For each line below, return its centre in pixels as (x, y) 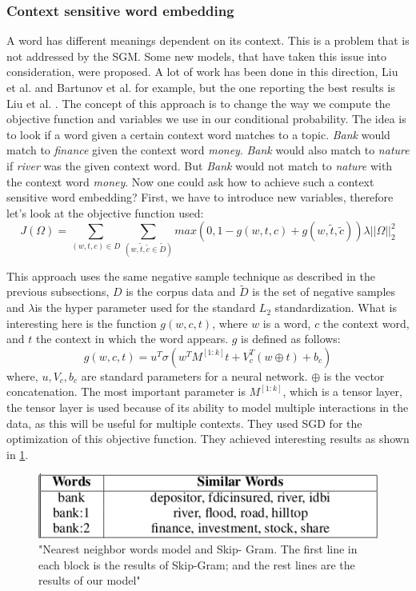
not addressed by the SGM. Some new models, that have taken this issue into (197, 56)
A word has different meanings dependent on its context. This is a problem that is (208, 40)
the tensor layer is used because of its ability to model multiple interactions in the (208, 407)
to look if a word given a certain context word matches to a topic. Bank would (198, 134)
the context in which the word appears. (132, 339)
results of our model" (90, 580)
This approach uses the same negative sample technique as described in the (191, 276)
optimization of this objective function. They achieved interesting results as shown (208, 439)
